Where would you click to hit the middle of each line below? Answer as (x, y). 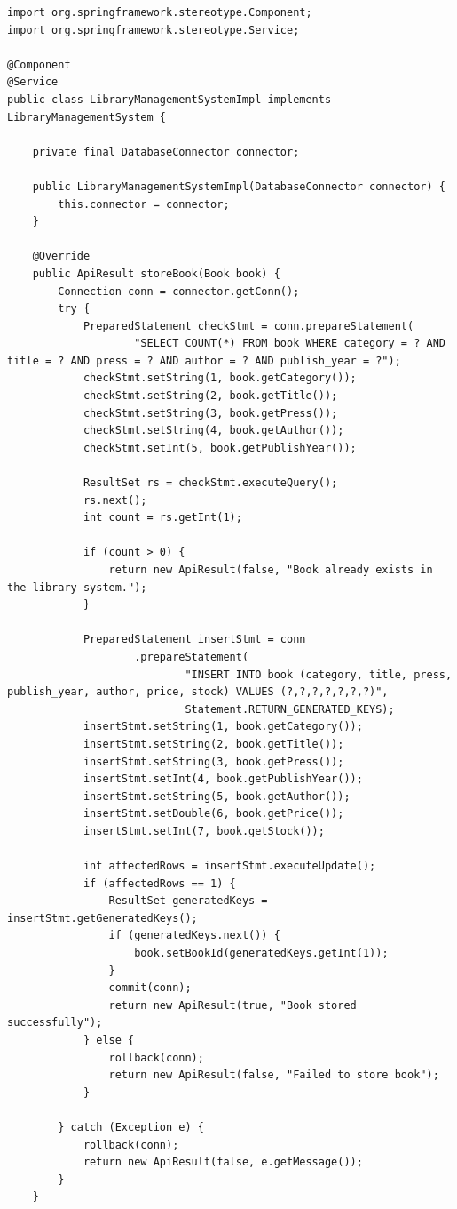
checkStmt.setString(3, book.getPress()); (210, 413)
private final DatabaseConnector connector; (166, 152)
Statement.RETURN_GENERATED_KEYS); (290, 709)
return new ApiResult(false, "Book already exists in (271, 570)
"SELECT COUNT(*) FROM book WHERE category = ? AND (290, 344)
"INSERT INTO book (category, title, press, (319, 674)
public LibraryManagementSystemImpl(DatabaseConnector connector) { (239, 186)
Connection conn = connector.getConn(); (179, 291)
